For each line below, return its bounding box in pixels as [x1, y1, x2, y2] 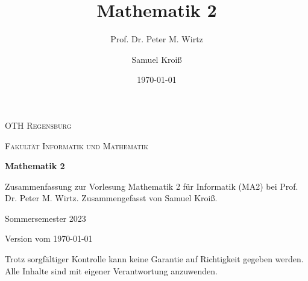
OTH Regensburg [5, 118, 72, 131]
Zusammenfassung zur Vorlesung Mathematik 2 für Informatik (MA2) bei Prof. [5, 179, 298, 192]
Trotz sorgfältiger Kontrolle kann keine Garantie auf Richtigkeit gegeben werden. [5, 253, 304, 265]
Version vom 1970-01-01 [5, 232, 93, 245]
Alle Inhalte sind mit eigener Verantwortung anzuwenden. [5, 264, 218, 277]
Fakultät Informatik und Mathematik [5, 139, 149, 152]
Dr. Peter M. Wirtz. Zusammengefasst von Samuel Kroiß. [5, 192, 218, 204]
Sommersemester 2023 [5, 212, 86, 224]
